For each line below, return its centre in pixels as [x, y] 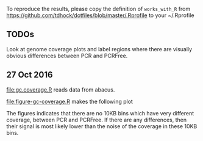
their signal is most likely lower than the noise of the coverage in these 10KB [102, 126]
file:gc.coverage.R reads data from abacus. [61, 89]
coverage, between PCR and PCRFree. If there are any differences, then [97, 120]
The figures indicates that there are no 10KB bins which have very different [100, 113]
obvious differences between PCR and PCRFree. [67, 56]
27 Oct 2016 [30, 75]
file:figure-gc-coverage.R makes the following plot [69, 101]
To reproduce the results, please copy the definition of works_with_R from [98, 9]
